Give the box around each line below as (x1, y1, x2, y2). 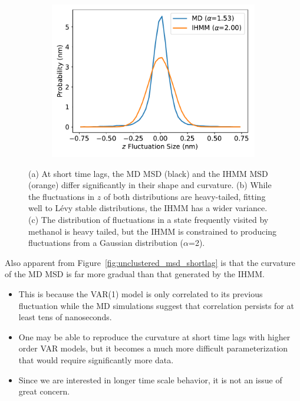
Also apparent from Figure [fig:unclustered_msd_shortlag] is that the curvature (5, 256, 295, 268)
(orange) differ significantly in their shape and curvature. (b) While (28, 179, 272, 191)
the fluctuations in (28, 190, 95, 202)
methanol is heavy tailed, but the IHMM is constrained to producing (28, 225, 277, 237)
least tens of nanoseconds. (18, 311, 112, 323)
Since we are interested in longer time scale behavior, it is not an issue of (18, 373, 282, 386)
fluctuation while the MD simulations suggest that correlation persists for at (18, 299, 294, 311)
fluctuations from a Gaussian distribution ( (28, 236, 184, 249)
